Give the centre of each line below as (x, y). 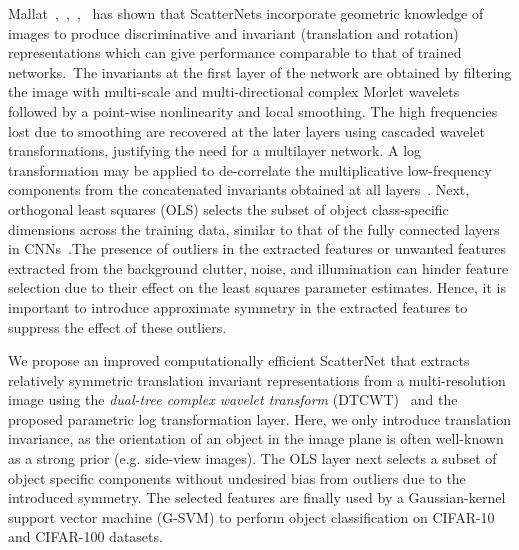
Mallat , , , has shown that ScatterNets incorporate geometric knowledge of (246, 13)
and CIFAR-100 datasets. (85, 536)
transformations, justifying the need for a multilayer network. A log (215, 150)
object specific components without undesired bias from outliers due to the (237, 477)
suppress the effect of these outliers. (117, 326)
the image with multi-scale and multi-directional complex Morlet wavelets (234, 91)
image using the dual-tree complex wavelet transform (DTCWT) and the (233, 399)
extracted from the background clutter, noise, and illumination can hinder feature (258, 267)
